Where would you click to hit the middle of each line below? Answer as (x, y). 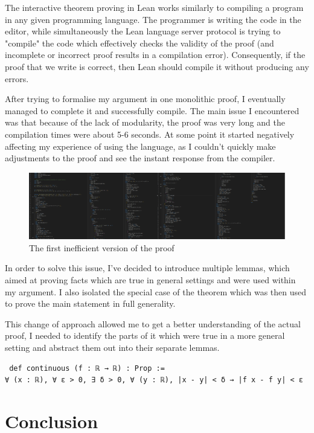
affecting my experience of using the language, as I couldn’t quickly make (140, 146)
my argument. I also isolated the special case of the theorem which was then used (156, 291)
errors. (17, 78)
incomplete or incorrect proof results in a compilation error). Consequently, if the (155, 55)
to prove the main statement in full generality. (90, 303)
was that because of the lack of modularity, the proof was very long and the (145, 122)
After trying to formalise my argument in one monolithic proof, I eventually (145, 99)
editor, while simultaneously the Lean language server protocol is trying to (143, 31)
